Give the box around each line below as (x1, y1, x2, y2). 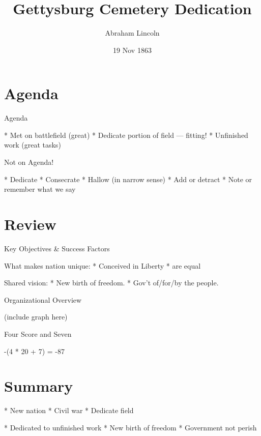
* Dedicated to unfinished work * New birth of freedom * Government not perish (4, 422, 257, 432)
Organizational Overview (4, 294, 82, 305)
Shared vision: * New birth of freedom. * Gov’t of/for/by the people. (4, 277, 219, 288)
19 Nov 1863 (113, 44, 152, 55)
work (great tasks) (4, 139, 61, 150)
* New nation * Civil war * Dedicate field (4, 405, 134, 416)
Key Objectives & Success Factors (4, 243, 110, 253)
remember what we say (4, 184, 76, 194)
